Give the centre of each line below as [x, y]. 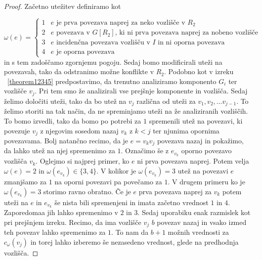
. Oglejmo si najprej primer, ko [83, 161]
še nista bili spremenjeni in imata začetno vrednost [131, 202]
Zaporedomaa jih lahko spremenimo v [61, 212]
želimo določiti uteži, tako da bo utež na [65, 101]
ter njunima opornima [186, 130]
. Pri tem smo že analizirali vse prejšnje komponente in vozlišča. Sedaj [141, 91]
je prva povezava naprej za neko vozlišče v [121, 22]
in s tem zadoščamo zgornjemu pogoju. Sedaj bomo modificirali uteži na [113, 62]
